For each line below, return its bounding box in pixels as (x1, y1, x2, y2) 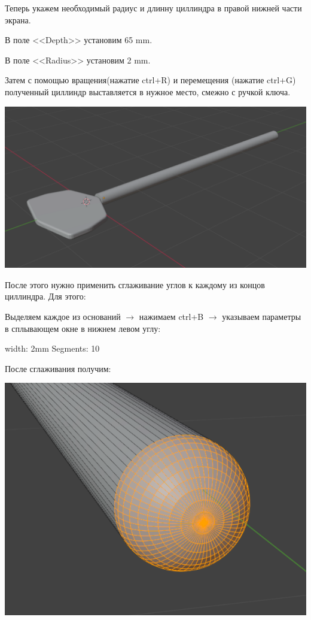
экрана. (5, 13, 31, 26)
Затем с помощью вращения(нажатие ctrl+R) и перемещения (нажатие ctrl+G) (5, 74, 296, 86)
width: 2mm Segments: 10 (5, 342, 100, 355)
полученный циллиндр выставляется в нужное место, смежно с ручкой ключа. (5, 85, 291, 98)
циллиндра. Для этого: (5, 290, 86, 303)
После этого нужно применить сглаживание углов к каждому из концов (5, 278, 265, 291)
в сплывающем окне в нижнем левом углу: (5, 322, 161, 334)
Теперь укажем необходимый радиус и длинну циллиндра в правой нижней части (5, 2, 302, 14)
